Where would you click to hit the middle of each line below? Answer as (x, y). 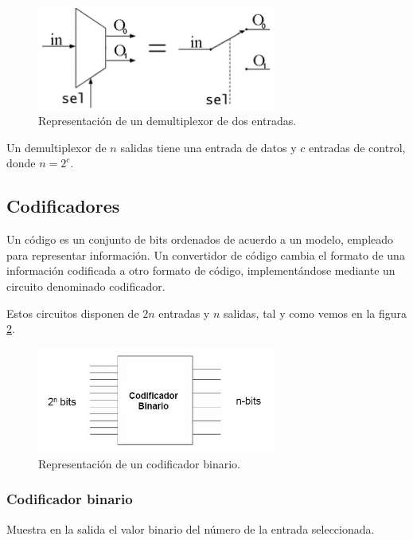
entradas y (184, 313)
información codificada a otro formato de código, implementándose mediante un (201, 270)
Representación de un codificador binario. (139, 463)
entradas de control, (357, 147)
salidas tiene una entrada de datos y (208, 147)
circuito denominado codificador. (86, 286)
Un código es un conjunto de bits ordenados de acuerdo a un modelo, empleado (200, 239)
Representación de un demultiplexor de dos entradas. (168, 121)
